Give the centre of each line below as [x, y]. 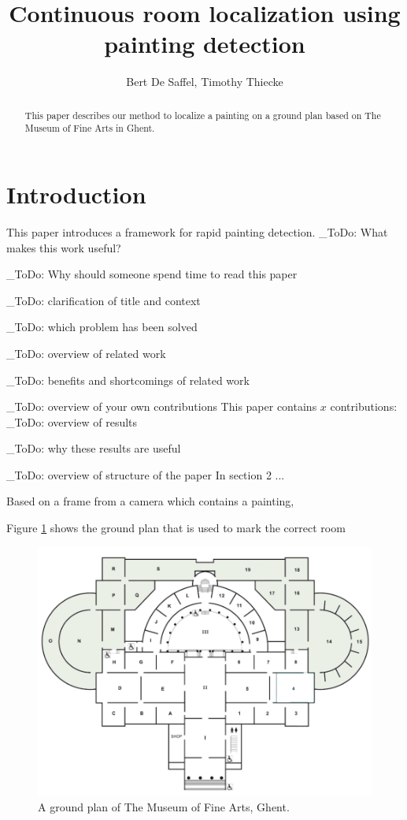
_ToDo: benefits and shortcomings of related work [128, 380]
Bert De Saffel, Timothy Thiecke [205, 82]
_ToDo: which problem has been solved [102, 327]
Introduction [76, 194]
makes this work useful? [64, 247]
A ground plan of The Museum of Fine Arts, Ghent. [164, 807]
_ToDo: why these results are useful [94, 448]
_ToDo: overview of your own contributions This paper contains [162, 406]
